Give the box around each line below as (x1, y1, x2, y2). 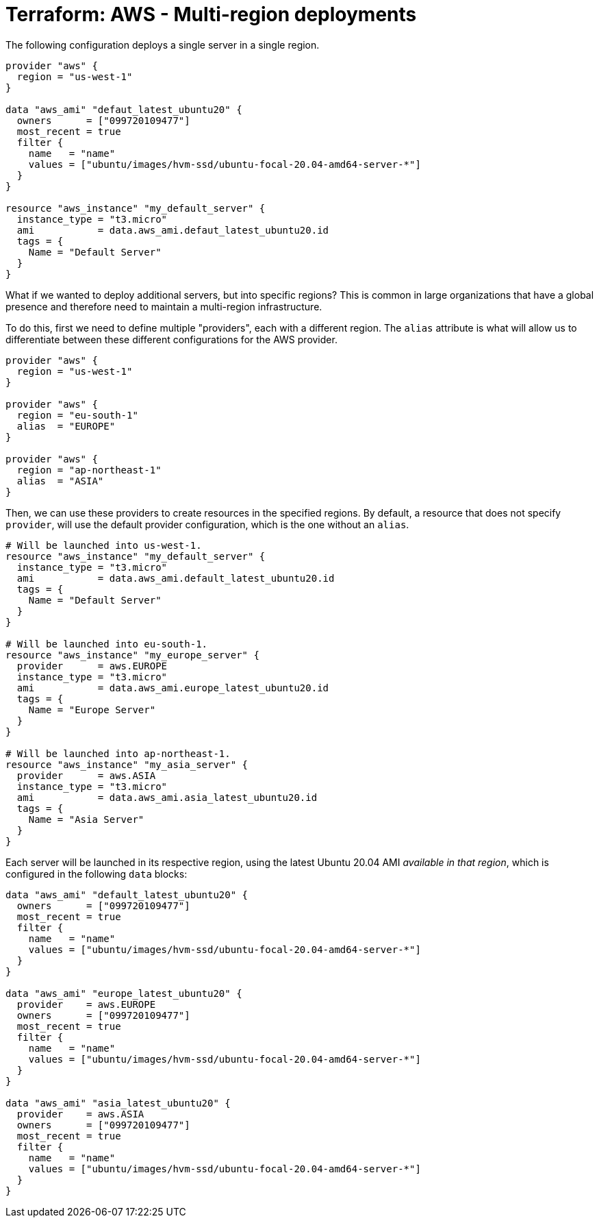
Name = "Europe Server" (28, 704, 156, 715)
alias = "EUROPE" (16, 420, 116, 432)
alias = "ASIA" (16, 475, 104, 486)
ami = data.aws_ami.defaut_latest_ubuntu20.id (16, 224, 329, 236)
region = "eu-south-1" (16, 409, 138, 421)
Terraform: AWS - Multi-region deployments (5, 3, 417, 26)
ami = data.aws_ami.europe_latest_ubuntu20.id (16, 682, 329, 693)
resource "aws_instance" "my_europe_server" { (5, 649, 259, 660)
